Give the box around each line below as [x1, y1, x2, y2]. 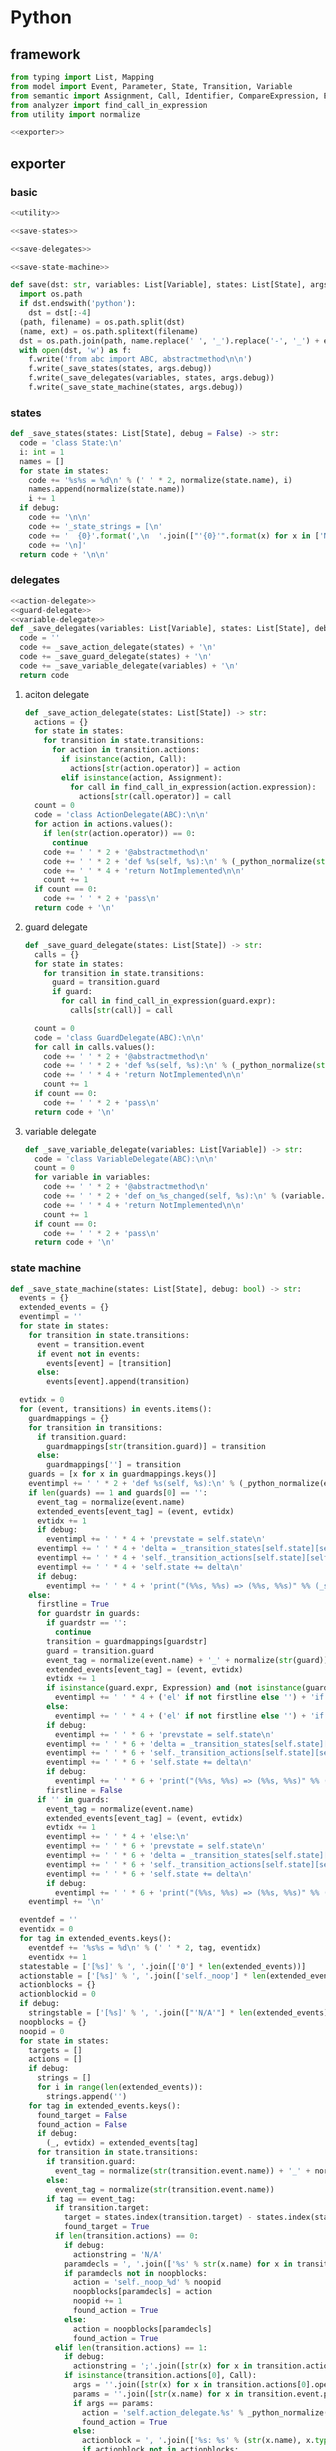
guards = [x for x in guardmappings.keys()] [28, 1469, 217, 1480]
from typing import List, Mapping [10, 72, 155, 82]
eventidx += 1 [28, 1952, 87, 1962]
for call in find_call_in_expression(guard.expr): [61, 996, 277, 1006]
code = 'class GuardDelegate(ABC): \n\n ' [34, 1032, 205, 1043]
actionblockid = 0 [19, 1989, 97, 2000]
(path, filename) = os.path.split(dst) [19, 317, 186, 327]
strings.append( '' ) [46, 2091, 128, 2101]
